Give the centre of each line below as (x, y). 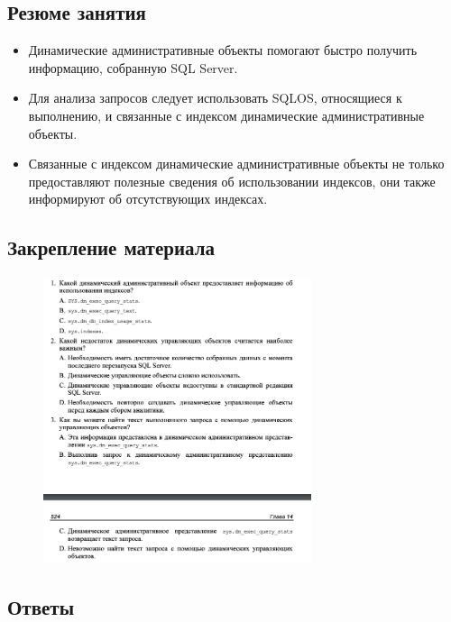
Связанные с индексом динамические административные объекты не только (236, 164)
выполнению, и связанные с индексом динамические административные (226, 115)
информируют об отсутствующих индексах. (148, 199)
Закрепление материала (111, 247)
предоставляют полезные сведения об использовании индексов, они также (232, 181)
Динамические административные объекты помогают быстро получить (223, 50)
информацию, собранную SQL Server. (133, 67)
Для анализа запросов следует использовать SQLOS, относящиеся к (215, 98)
